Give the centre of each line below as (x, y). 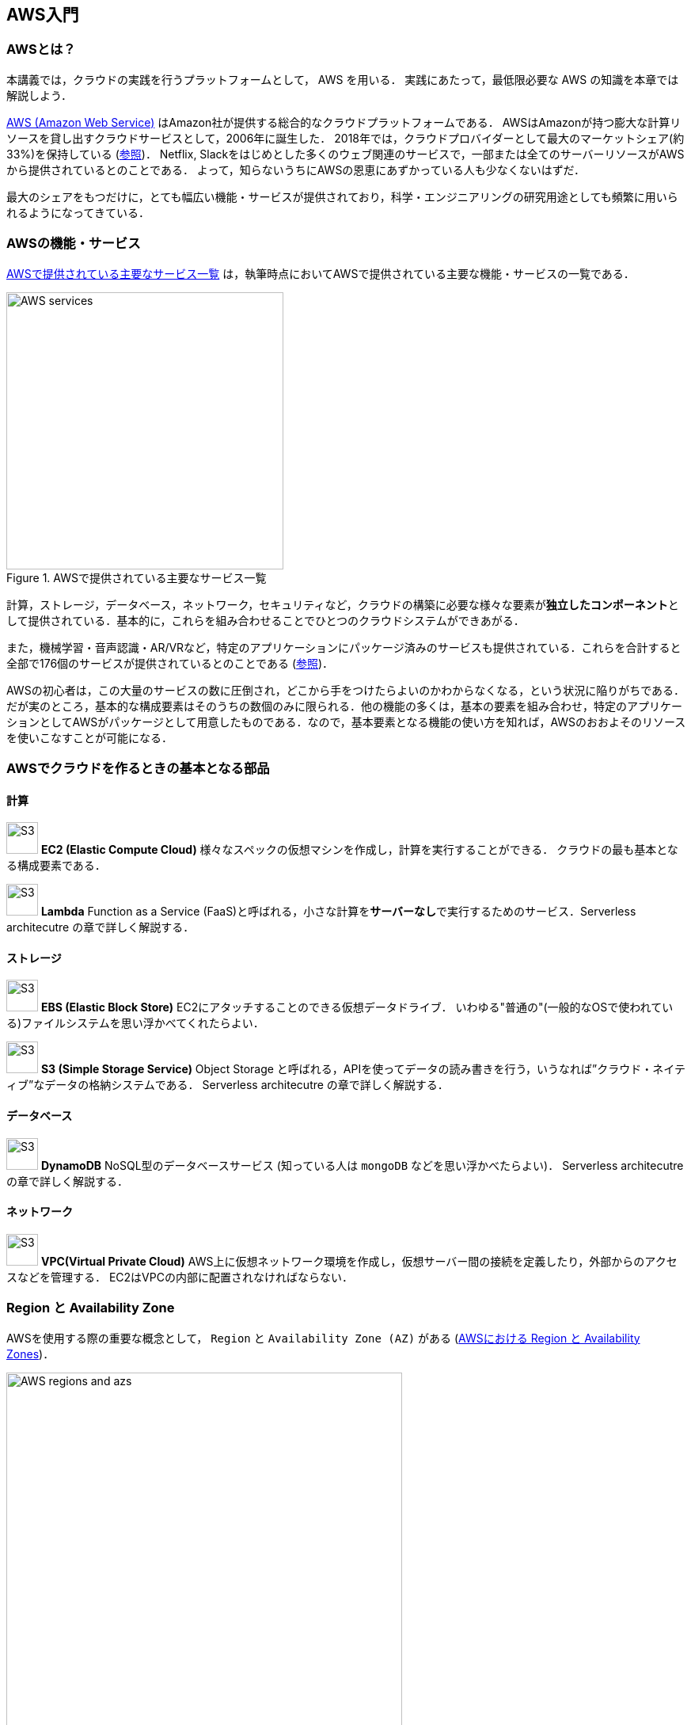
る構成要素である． (56, 866)
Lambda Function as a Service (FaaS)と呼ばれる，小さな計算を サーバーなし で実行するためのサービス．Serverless (338, 912)
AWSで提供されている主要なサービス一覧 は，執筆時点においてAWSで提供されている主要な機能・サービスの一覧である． (321, 273)
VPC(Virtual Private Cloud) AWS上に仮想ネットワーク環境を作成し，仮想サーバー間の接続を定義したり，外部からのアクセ (359, 1261)
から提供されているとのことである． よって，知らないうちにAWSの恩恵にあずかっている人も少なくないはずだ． (296, 169)
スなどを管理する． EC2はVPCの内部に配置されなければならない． (180, 1277)
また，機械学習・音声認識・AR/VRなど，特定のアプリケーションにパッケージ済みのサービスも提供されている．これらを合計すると (344, 647)
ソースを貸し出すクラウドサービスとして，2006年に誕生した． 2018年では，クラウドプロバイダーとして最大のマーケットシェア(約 (345, 138)
